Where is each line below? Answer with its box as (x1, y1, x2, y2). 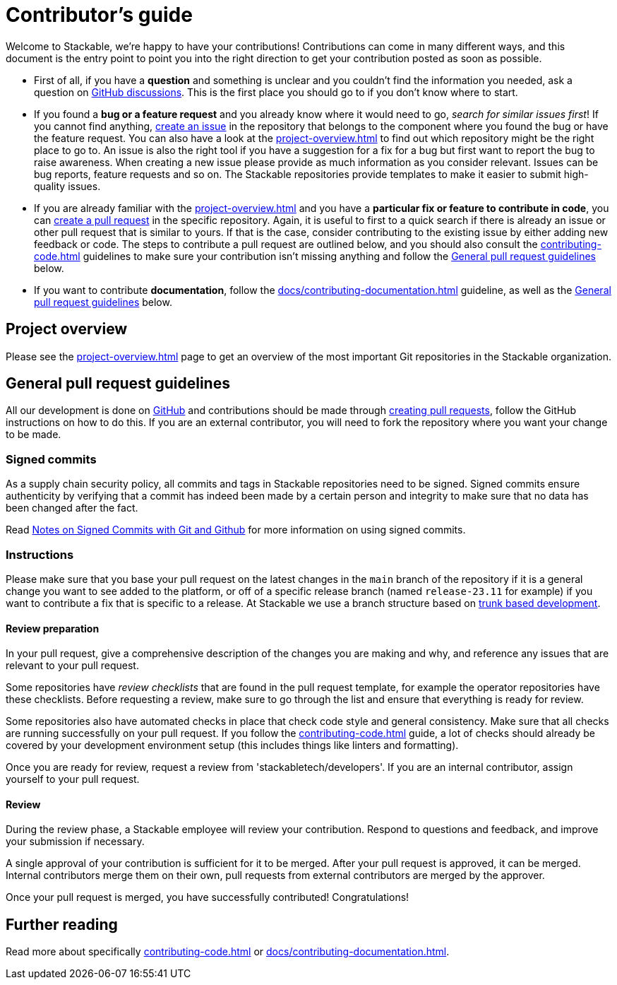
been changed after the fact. (6, 502, 138, 514)
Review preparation (6, 622, 100, 635)
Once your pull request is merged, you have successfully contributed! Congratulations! (6, 891, 409, 904)
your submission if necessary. (6, 835, 145, 848)
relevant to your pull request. (6, 659, 139, 672)
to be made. (6, 428, 61, 441)
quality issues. (34, 179, 101, 192)
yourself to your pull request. (6, 773, 140, 786)
